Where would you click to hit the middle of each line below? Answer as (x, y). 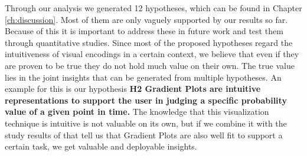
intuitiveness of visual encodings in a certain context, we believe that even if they (152, 54)
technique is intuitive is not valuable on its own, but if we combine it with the (146, 123)
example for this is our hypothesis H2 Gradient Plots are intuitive (133, 89)
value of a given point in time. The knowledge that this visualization (137, 112)
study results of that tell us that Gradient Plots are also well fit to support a (144, 135)
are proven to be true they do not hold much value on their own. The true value (150, 65)
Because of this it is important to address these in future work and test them (144, 31)
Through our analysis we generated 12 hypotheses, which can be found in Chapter (153, 8)
